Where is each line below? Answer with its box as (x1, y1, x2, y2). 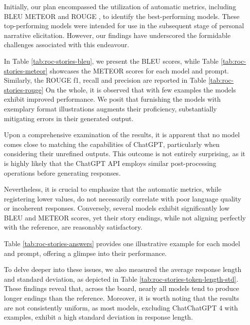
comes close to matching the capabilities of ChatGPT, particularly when (4, 139, 220, 149)
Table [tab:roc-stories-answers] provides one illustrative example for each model (4, 238, 240, 249)
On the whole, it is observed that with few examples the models (45, 84, 236, 94)
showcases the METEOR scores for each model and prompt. (50, 65, 229, 75)
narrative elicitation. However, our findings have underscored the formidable (4, 30, 231, 40)
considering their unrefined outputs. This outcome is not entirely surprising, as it (4, 148, 246, 159)
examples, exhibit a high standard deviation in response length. (4, 312, 193, 322)
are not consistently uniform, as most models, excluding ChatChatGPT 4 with (4, 302, 238, 312)
